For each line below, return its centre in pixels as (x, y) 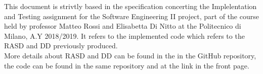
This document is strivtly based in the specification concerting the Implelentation (130, 6)
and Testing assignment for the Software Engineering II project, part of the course (131, 16)
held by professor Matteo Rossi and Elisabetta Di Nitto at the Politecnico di (123, 26)
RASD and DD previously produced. (61, 46)
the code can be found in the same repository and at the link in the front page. (127, 65)
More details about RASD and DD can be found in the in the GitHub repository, (130, 55)
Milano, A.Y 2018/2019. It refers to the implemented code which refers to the (124, 35)
